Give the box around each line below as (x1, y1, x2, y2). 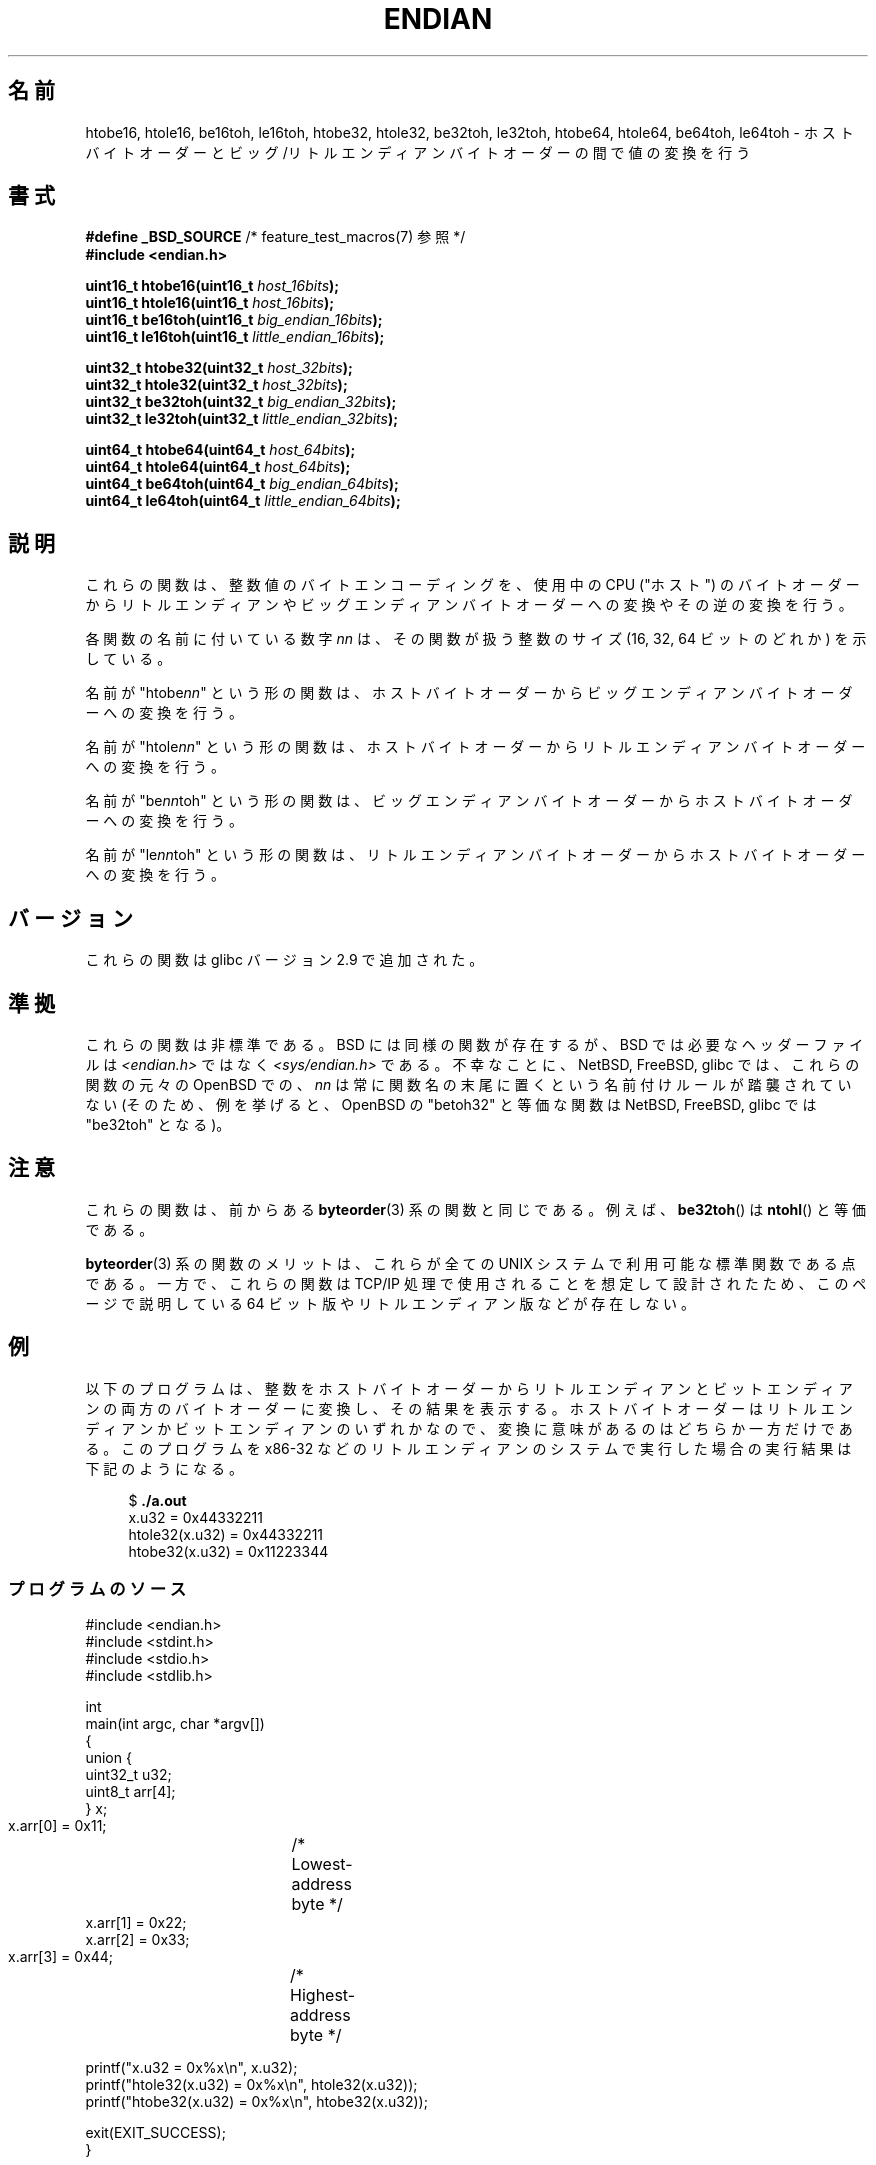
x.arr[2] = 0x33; (85, 1931, 190, 1949)
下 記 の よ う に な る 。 (85, 1459, 243, 1477)
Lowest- (291, 1854, 353, 1875)
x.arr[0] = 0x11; (8, 1817, 107, 1835)
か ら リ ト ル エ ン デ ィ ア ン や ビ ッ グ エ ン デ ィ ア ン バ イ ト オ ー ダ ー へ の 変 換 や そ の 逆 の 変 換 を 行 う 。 (85, 596, 853, 614)
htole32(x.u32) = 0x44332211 (128, 1525, 324, 1543)
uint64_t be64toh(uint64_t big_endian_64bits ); (85, 475, 399, 493)
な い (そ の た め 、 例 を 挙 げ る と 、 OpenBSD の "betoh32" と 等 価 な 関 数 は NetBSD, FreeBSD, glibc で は (85, 1095, 817, 1113)
